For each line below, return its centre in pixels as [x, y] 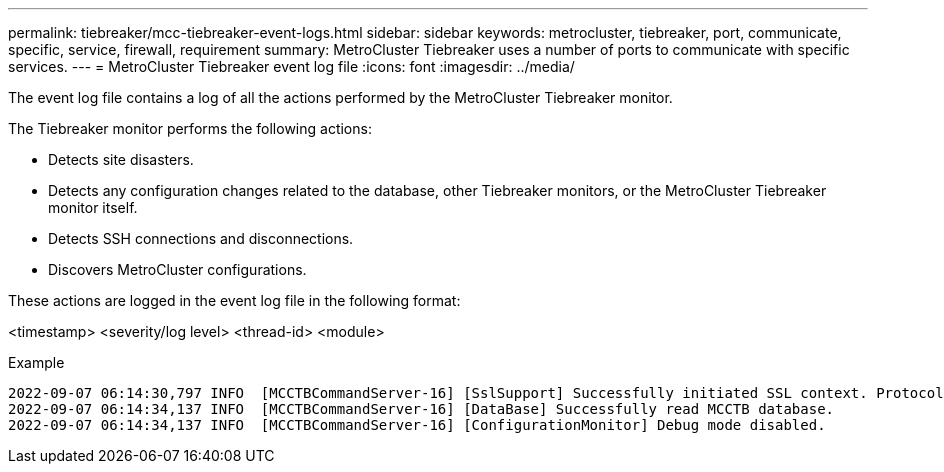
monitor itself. [93, 207]
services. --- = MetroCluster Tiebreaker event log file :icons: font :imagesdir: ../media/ [291, 66]
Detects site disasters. [121, 159]
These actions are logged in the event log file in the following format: [234, 300]
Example [36, 362]
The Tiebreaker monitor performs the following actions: [190, 128]
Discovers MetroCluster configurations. [177, 269]
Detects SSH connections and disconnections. [201, 238]
